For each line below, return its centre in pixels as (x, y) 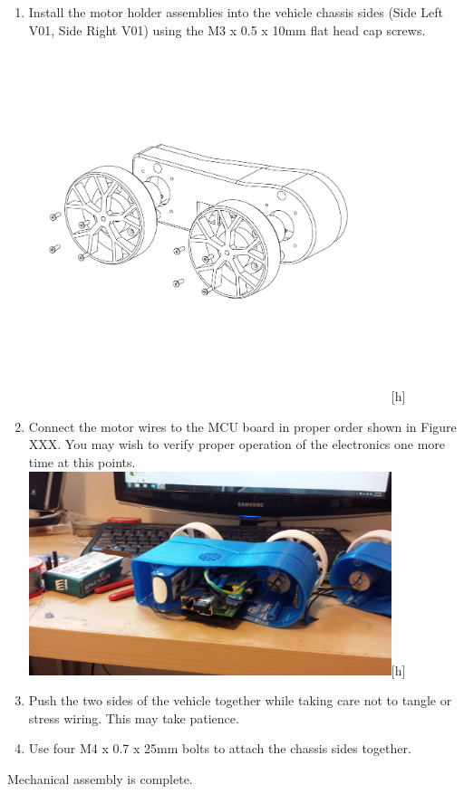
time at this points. (82, 461)
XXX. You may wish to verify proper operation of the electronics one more (237, 444)
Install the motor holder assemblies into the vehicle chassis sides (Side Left (236, 12)
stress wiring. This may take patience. (134, 717)
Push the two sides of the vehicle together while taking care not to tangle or (240, 700)
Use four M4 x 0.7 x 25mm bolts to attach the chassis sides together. (220, 748)
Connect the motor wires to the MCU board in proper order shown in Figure (242, 426)
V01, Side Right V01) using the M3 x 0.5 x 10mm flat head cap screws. (227, 29)
